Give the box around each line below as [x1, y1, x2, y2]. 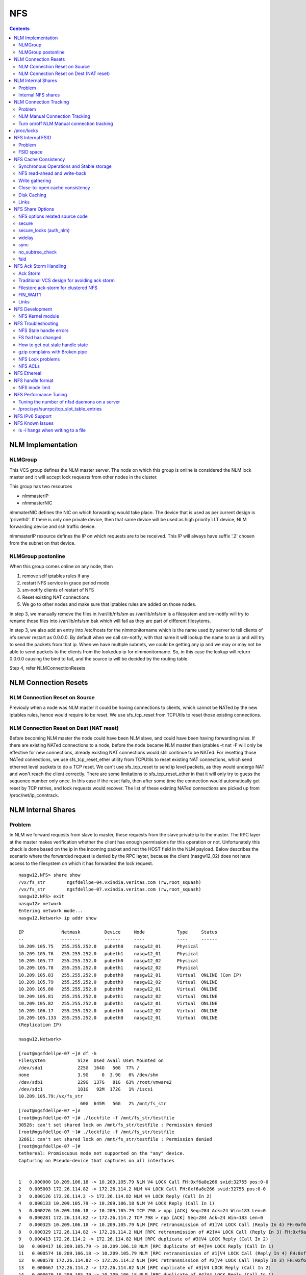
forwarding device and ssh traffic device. [9, 523, 96, 530]
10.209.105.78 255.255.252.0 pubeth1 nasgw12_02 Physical [18, 965, 199, 971]
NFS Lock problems [18, 356, 60, 362]
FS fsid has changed [18, 335, 62, 341]
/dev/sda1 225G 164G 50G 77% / [18, 1065, 140, 1070]
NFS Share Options [14, 206, 55, 212]
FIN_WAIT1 [18, 292, 41, 298]
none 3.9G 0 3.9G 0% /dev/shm [18, 1072, 159, 1078]
